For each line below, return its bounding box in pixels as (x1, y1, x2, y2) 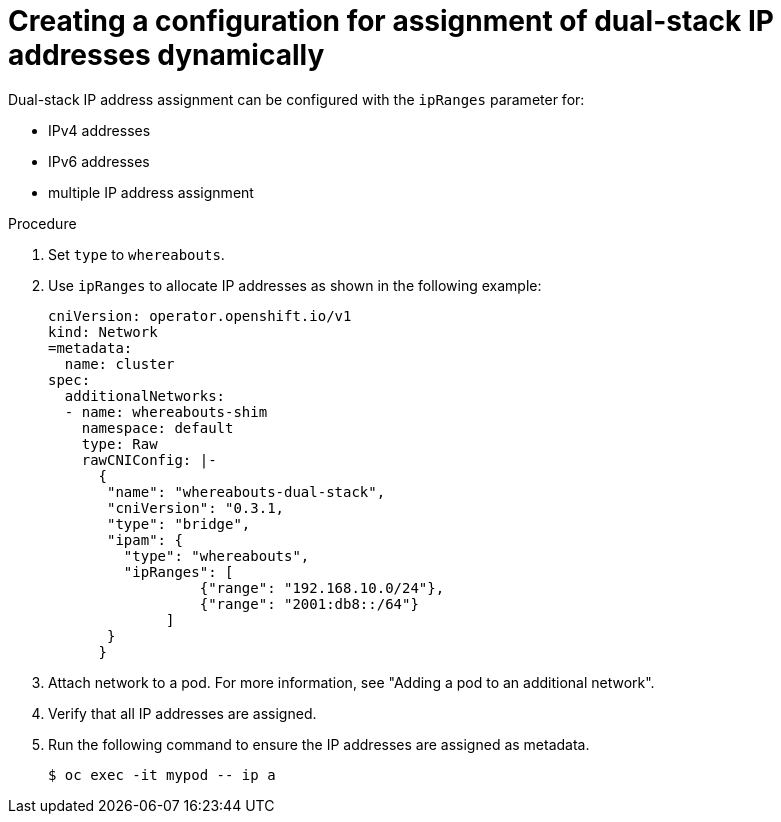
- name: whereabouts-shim (64, 403, 268, 420)
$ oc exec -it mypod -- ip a (48, 766, 276, 783)
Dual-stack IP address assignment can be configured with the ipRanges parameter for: (8, 90, 585, 108)
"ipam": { (107, 531, 183, 548)
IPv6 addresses (48, 152, 150, 170)
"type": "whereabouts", (123, 547, 310, 564)
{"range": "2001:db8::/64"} (199, 595, 419, 612)
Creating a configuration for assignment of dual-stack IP (8, 4, 774, 38)
